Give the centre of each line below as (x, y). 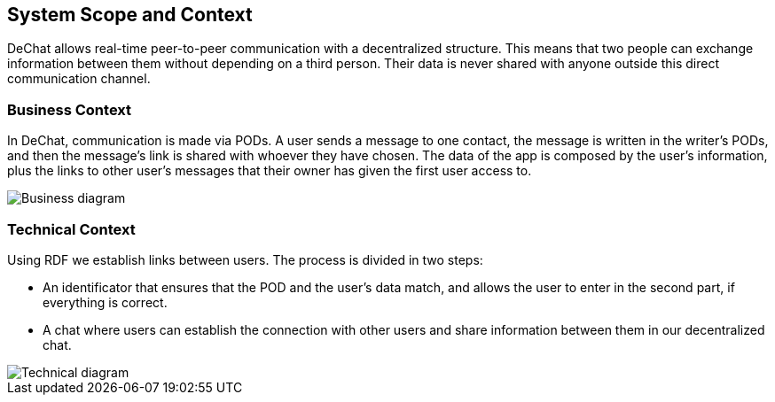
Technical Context (71, 229)
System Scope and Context (130, 15)
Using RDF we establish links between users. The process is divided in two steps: (245, 259)
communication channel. (79, 79)
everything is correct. (105, 302)
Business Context (70, 109)
